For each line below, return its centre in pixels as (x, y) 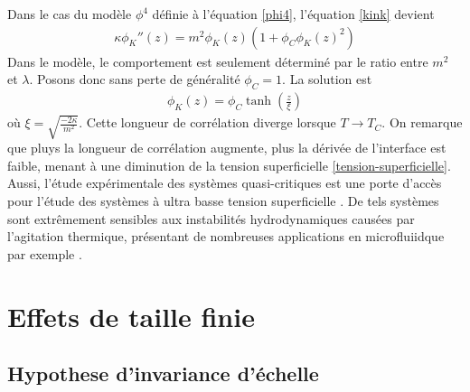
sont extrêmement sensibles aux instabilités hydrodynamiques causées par (211, 218)
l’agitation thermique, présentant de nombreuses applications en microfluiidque (226, 236)
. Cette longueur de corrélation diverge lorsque (207, 122)
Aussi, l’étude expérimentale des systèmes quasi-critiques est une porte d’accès (225, 183)
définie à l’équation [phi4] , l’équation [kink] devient (293, 14)
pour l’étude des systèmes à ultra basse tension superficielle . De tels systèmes (223, 201)
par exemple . (45, 253)
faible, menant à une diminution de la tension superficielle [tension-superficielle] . (229, 165)
